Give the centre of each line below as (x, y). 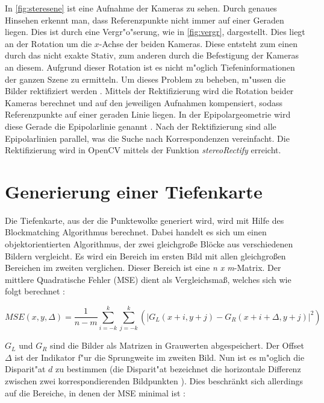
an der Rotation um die (48, 43)
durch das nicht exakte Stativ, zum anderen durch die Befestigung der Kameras (152, 55)
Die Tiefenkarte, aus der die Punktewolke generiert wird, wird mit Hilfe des (145, 220)
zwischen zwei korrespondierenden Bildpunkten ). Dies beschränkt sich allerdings (154, 380)
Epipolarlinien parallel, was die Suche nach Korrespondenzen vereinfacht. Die (147, 138)
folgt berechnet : (35, 291)
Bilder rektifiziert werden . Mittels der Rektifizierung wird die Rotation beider (149, 91)
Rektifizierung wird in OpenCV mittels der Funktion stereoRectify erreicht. (143, 150)
